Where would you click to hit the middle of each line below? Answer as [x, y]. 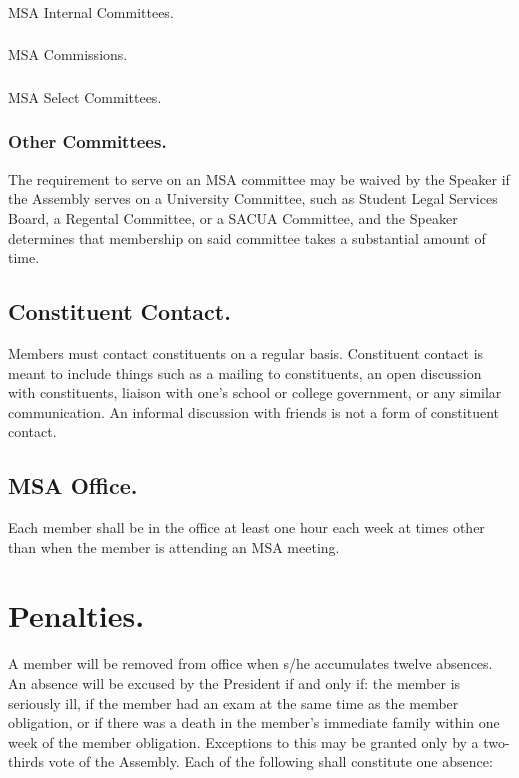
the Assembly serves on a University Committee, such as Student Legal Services [253, 198]
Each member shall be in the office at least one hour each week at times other [246, 527]
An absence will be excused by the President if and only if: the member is [234, 683]
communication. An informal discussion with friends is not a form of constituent [253, 411]
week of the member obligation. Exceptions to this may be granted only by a [243, 741]
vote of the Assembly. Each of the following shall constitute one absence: [270, 761]
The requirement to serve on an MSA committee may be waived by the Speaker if [259, 178]
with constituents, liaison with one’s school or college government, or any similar [255, 392]
